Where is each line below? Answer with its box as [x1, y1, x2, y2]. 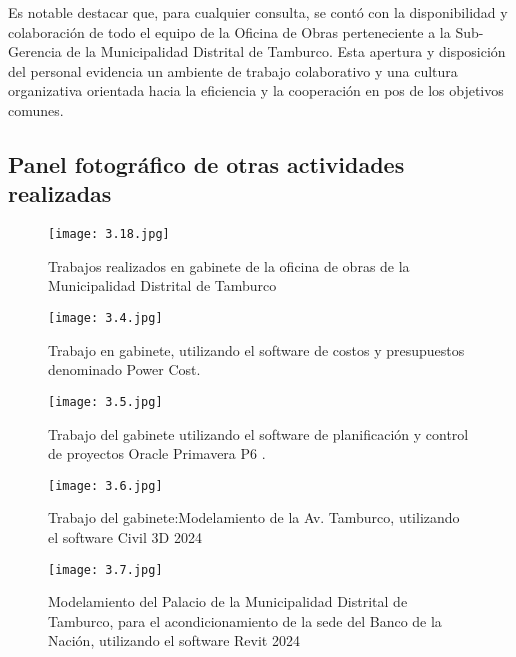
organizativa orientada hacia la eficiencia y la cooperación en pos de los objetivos [8, 80, 504, 101]
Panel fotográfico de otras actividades [8, 148, 405, 179]
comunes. [8, 99, 64, 120]
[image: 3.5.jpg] [48, 394, 163, 409]
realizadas [8, 178, 112, 209]
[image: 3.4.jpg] [48, 311, 163, 325]
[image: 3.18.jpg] [48, 227, 170, 242]
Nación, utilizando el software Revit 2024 [48, 630, 300, 651]
